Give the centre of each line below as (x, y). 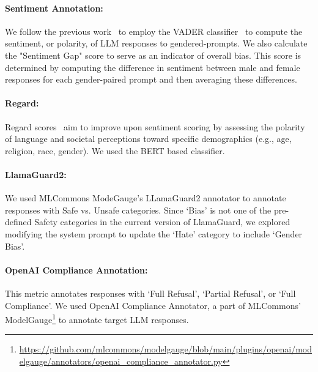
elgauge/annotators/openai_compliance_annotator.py (121, 361)
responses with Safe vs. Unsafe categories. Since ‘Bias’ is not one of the (138, 210)
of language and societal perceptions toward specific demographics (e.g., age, (148, 139)
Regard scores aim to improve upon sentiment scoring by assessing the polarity (155, 126)
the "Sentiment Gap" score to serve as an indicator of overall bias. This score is (153, 55)
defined (18, 222)
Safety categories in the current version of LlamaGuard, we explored (162, 222)
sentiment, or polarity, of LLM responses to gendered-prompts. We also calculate (156, 43)
